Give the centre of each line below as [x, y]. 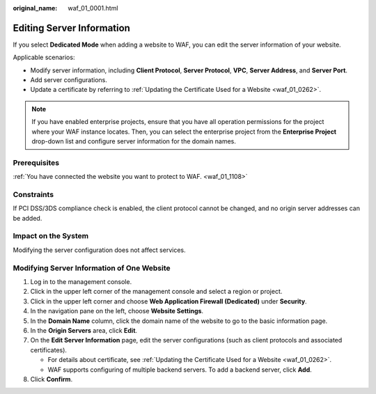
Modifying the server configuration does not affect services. [99, 250]
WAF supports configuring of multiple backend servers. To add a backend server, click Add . [180, 370]
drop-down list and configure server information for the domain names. [134, 141]
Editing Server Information [71, 28]
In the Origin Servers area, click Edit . [84, 330]
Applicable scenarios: [44, 57]
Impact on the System [51, 236]
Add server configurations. [69, 80]
